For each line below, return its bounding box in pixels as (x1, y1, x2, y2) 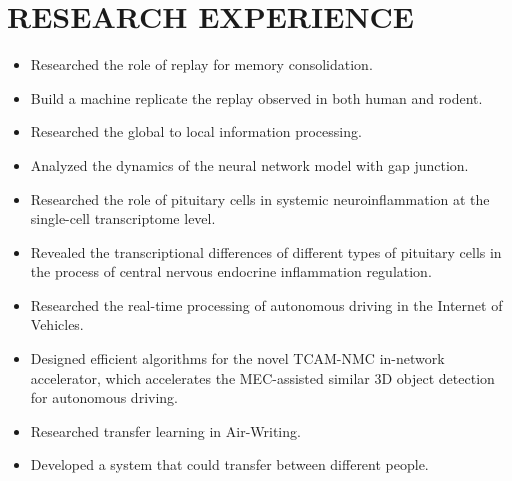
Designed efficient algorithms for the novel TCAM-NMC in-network (30, 348, 445, 369)
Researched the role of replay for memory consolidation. (30, 54, 373, 75)
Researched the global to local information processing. (30, 121, 362, 142)
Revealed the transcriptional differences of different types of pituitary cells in (30, 241, 502, 262)
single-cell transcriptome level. (30, 208, 216, 229)
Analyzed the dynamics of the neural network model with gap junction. (30, 154, 469, 175)
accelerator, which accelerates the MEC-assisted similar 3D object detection (30, 367, 495, 388)
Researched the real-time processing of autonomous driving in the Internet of (30, 294, 503, 315)
